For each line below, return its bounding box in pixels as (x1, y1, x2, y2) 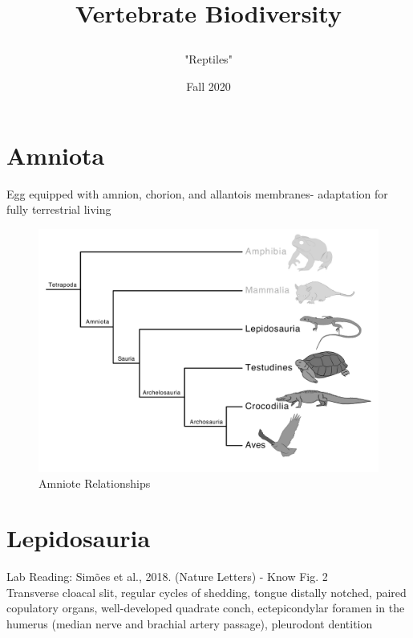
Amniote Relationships (38, 474, 151, 491)
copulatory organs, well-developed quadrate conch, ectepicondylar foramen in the (6, 599, 405, 616)
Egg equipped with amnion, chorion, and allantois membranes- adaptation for (6, 185, 388, 202)
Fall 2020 (186, 77, 231, 94)
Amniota (6, 138, 105, 171)
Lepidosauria (6, 521, 151, 554)
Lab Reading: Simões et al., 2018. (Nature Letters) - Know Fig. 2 (6, 568, 328, 585)
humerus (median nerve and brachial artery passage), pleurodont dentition (6, 616, 373, 632)
